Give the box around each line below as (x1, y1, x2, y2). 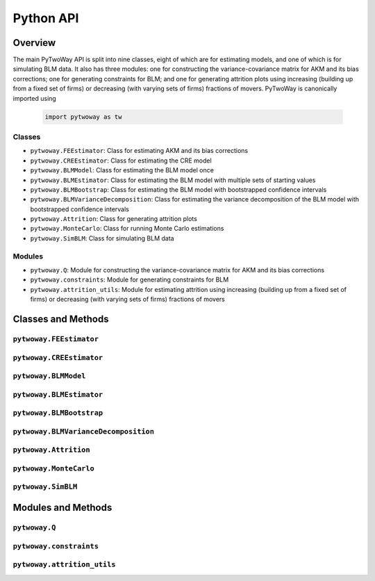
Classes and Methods (12, 313, 109, 325)
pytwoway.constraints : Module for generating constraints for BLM (30, 275, 229, 284)
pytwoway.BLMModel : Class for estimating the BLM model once (30, 166, 215, 174)
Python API (12, 10, 79, 26)
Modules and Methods (12, 502, 112, 514)
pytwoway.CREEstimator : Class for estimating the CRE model (30, 156, 212, 165)
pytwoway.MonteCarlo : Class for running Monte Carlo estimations (30, 224, 224, 233)
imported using (12, 94, 57, 102)
